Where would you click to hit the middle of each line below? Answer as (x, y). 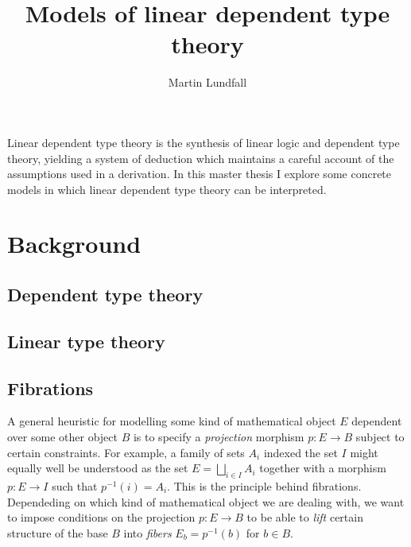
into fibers (147, 532)
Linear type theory (86, 341)
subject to (380, 437)
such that (75, 486)
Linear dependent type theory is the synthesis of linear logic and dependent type (204, 142)
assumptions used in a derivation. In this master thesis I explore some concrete (200, 174)
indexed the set (300, 452)
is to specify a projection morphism (219, 437)
